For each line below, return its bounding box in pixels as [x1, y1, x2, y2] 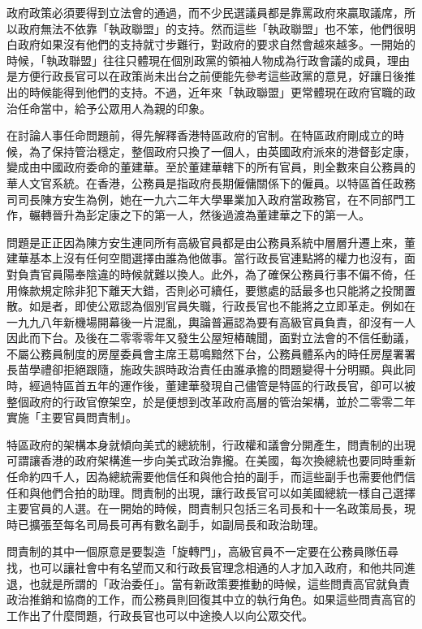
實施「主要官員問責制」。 [6, 409, 137, 426]
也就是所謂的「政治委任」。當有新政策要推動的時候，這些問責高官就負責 [28, 575, 410, 592]
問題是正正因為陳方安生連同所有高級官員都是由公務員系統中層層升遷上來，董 [6, 233, 416, 250]
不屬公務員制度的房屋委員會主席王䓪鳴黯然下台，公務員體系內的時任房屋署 [6, 345, 404, 362]
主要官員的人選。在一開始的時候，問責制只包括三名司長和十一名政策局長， [6, 500, 404, 517]
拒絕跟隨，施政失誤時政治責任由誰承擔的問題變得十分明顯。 [62, 361, 381, 378]
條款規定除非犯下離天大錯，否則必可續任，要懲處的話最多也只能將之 [17, 281, 381, 298]
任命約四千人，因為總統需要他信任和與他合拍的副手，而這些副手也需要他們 [6, 468, 404, 485]
